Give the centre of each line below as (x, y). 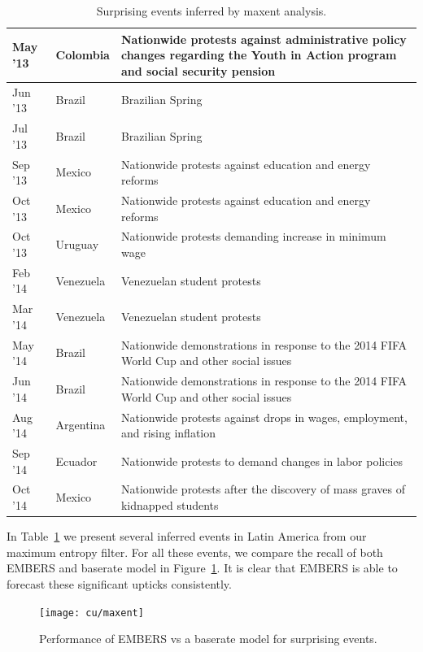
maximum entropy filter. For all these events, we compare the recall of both (195, 552)
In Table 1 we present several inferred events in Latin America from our (187, 536)
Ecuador (76, 461)
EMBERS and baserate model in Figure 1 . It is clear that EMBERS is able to (202, 568)
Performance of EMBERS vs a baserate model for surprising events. (208, 639)
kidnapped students (170, 505)
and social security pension (198, 70)
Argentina (81, 425)
